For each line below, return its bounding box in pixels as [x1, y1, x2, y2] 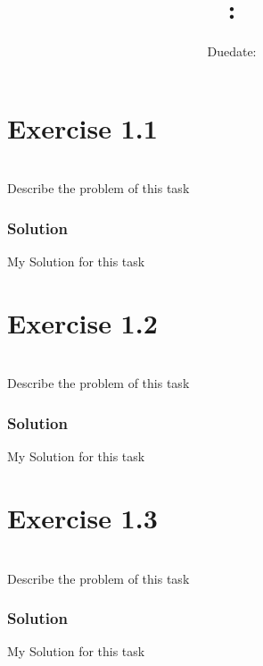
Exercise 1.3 [7, 499, 158, 535]
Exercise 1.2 [7, 304, 158, 341]
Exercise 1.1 [7, 109, 158, 146]
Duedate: [207, 42, 257, 61]
